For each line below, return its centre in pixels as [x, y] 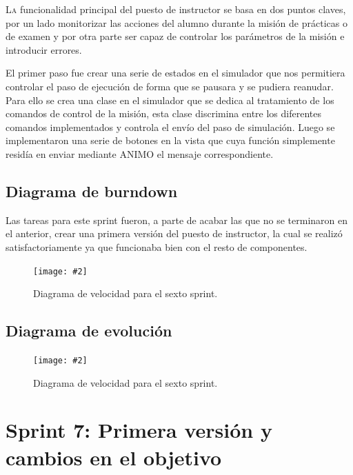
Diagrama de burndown [92, 191]
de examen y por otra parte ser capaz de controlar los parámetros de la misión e [175, 36]
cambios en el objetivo [114, 457]
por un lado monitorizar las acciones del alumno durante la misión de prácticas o [176, 22]
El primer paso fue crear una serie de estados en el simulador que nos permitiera [175, 73]
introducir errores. [44, 49]
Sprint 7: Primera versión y [139, 430]
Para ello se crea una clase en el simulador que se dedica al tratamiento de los [170, 100]
